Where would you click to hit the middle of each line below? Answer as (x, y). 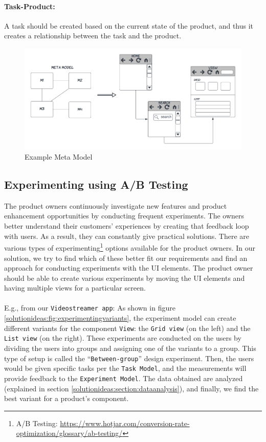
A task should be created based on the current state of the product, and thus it (129, 25)
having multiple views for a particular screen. (75, 288)
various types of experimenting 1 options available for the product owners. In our (130, 247)
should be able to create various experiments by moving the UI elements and (125, 278)
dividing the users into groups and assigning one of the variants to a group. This (130, 348)
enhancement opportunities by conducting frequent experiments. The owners (124, 216)
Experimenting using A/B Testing (96, 184)
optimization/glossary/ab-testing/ (69, 433)
